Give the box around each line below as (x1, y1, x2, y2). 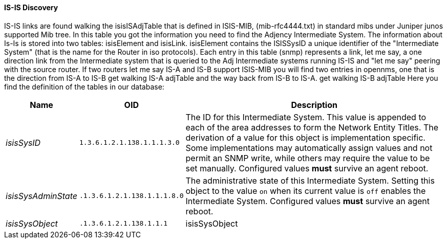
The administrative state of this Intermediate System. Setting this (185, 175, 435, 186)
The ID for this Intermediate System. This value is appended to (185, 112, 427, 122)
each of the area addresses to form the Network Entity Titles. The (185, 122, 439, 132)
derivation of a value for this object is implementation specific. (185, 132, 425, 143)
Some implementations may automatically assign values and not (185, 142, 433, 153)
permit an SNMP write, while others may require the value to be (185, 152, 430, 163)
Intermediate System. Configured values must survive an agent (185, 195, 430, 206)
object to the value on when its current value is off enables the (185, 185, 426, 196)
